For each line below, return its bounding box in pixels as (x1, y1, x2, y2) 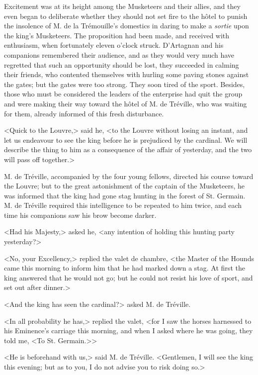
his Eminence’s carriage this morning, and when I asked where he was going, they (4, 325, 253, 336)
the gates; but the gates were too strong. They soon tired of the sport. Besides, (4, 79, 245, 89)
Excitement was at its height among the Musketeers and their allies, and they (4, 1, 241, 11)
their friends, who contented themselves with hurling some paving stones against (4, 69, 249, 80)
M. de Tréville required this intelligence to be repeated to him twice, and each (4, 200, 242, 210)
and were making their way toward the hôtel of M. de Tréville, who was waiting (4, 98, 247, 108)
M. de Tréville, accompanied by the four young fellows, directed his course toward (4, 171, 254, 181)
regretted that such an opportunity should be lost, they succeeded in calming (4, 59, 239, 70)
